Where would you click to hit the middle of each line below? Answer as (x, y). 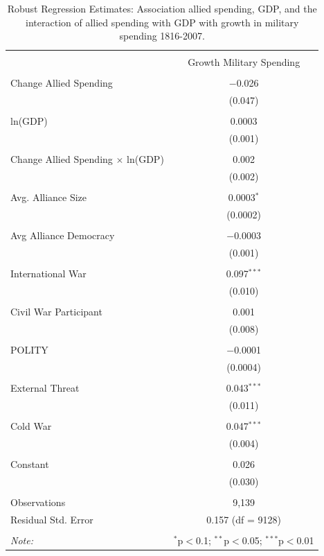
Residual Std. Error (52, 519)
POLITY (29, 349)
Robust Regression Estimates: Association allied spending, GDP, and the (162, 8)
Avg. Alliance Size (49, 197)
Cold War (31, 425)
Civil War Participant (56, 311)
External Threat (45, 387)
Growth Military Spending (244, 62)
